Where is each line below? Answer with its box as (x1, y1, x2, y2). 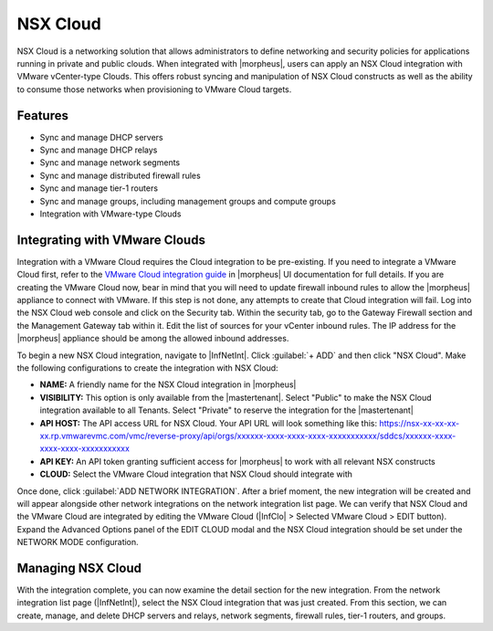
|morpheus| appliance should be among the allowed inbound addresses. (16, 333, 289, 344)
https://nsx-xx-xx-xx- (379, 417, 460, 428)
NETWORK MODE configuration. (16, 537, 139, 548)
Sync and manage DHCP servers (39, 131, 163, 142)
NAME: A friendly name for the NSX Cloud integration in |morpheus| (39, 379, 297, 390)
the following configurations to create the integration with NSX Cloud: (16, 363, 278, 373)
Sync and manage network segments (39, 157, 181, 168)
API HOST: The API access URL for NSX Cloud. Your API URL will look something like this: (39, 417, 378, 428)
